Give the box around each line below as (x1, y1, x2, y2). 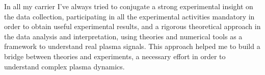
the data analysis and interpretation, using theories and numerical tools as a (4, 31, 243, 41)
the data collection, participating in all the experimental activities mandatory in (4, 11, 255, 21)
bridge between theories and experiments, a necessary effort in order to (4, 51, 226, 61)
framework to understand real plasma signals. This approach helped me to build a (4, 41, 260, 52)
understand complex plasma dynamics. (4, 61, 125, 71)
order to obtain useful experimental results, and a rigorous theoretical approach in (4, 21, 261, 32)
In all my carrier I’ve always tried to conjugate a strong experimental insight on (4, 1, 253, 11)
